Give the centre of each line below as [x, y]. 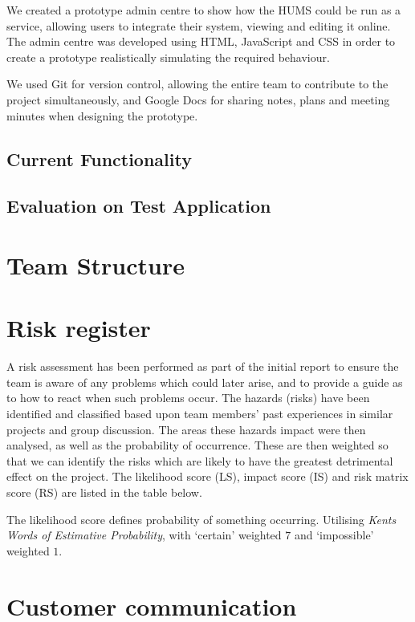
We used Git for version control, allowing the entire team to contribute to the [197, 84]
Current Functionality [99, 159]
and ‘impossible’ [334, 535]
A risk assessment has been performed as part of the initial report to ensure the [203, 366]
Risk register [79, 328]
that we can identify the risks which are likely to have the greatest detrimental [200, 460]
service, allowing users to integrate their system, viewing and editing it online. [199, 25]
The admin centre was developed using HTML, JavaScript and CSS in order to [201, 41]
